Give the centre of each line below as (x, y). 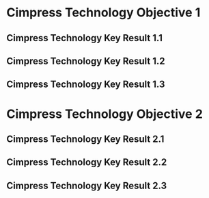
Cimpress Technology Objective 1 (103, 13)
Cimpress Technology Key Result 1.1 (85, 38)
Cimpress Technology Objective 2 (104, 114)
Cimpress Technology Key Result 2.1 (85, 139)
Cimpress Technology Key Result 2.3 (87, 185)
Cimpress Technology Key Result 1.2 (86, 61)
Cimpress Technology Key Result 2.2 (87, 162)
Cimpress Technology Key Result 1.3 (86, 85)
